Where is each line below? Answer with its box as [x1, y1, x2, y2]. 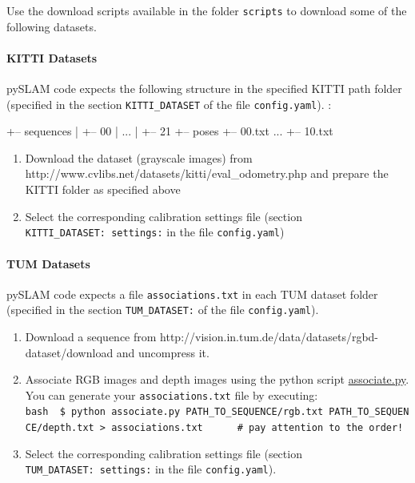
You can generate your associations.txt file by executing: [25, 386, 318, 403]
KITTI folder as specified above [25, 181, 181, 198]
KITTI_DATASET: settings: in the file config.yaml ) [25, 223, 285, 240]
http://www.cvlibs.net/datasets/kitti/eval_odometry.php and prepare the [25, 165, 389, 182]
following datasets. [6, 18, 97, 34]
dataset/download [25, 344, 114, 360]
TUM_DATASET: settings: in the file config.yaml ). [25, 461, 277, 477]
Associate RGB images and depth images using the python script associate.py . [25, 371, 409, 388]
